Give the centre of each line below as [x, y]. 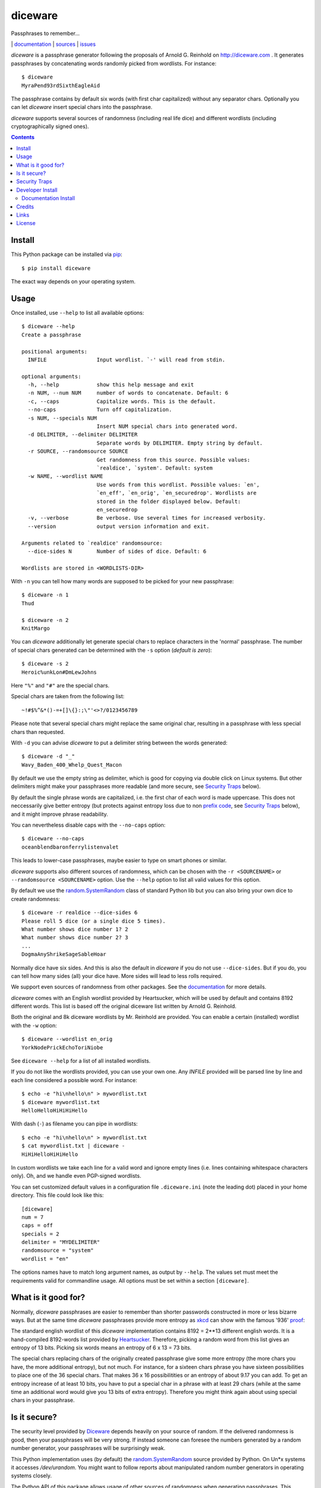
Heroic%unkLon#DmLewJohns [59, 672]
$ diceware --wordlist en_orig [67, 1039]
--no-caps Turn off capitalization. [100, 410]
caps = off [37, 1226]
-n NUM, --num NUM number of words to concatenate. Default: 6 [128, 393]
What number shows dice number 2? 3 [75, 938]
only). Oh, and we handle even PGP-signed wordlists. [76, 1176]
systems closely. [31, 1476]
